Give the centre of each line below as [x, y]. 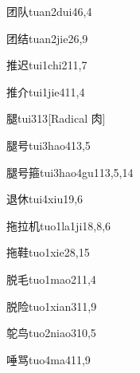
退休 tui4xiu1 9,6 [45, 199]
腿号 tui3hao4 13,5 [49, 145]
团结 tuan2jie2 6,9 [47, 38]
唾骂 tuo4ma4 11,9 [49, 359]
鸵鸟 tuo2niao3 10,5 [51, 333]
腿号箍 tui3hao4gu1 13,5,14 [70, 172]
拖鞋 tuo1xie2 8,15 [48, 252]
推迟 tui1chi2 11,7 [47, 65]
